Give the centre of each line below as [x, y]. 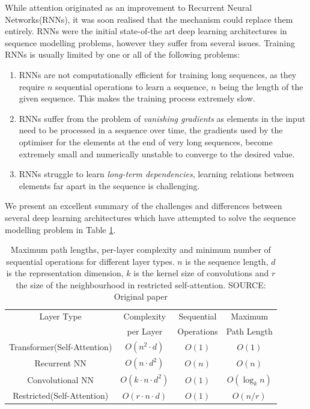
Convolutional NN [61, 379]
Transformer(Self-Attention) [61, 347]
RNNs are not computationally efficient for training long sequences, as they [158, 74]
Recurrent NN [60, 363]
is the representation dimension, [65, 273]
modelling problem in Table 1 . [60, 229]
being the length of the [261, 86]
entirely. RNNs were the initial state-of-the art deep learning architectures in [146, 31]
